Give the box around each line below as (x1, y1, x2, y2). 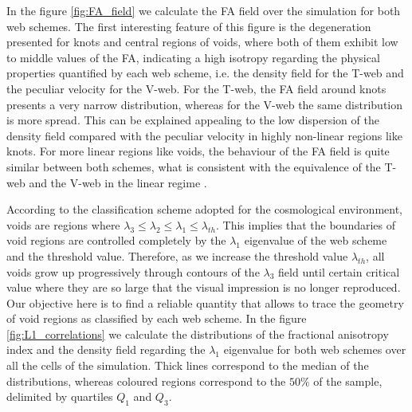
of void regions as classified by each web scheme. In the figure (6, 310, 307, 327)
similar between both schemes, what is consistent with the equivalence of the (6, 158, 381, 175)
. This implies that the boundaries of (215, 216, 396, 233)
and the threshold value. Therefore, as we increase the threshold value (6, 247, 348, 264)
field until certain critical (278, 263, 400, 280)
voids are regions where (6, 216, 120, 233)
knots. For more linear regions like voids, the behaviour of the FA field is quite (6, 143, 390, 159)
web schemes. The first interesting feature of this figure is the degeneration (6, 18, 371, 34)
